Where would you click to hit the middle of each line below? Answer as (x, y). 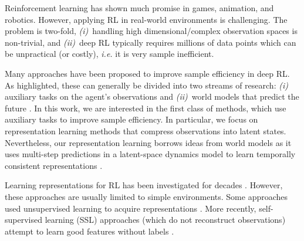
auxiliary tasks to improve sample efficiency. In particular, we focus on (131, 119)
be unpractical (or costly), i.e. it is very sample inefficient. (109, 54)
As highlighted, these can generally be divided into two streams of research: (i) (146, 85)
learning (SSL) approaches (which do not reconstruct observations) (165, 220)
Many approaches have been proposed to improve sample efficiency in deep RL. (147, 73)
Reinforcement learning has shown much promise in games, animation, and (139, 8)
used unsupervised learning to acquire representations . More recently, (131, 208)
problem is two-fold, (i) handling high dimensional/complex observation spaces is (151, 31)
